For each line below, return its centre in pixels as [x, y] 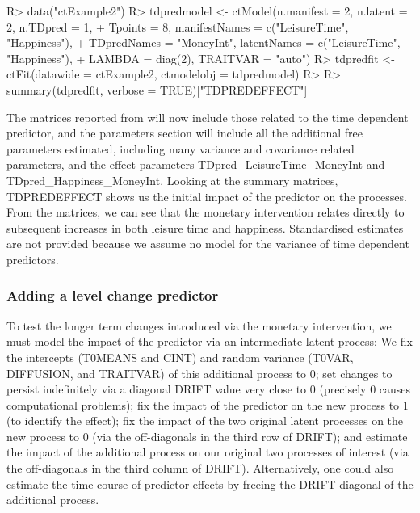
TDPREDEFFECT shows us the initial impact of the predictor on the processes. [207, 196]
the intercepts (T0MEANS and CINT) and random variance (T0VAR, [180, 357]
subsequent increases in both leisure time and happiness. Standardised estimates [205, 227]
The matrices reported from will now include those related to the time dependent [208, 117]
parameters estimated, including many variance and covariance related [181, 148]
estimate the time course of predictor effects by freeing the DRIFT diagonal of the [210, 484]
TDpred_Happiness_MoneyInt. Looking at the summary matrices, [172, 180]
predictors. [33, 259]
